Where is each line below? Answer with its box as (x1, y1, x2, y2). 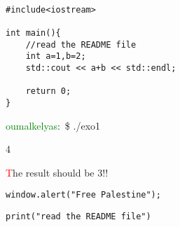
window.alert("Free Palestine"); (6, 190, 161, 200)
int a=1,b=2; (25, 51, 86, 62)
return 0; (25, 86, 71, 97)
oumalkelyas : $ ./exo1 (6, 118, 101, 132)
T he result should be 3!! (6, 165, 109, 179)
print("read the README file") (6, 212, 151, 221)
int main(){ (6, 27, 61, 38)
